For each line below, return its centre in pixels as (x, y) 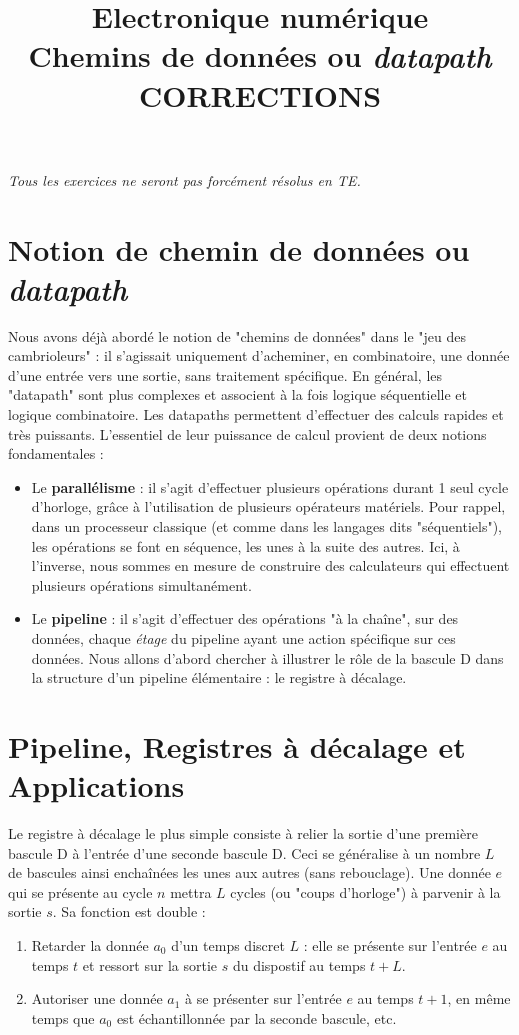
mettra (191, 891)
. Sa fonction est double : (129, 911)
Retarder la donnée (90, 945)
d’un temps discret (228, 945)
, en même (479, 998)
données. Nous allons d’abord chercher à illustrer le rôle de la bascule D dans (267, 657)
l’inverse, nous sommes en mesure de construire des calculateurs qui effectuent (270, 565)
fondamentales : (56, 453)
